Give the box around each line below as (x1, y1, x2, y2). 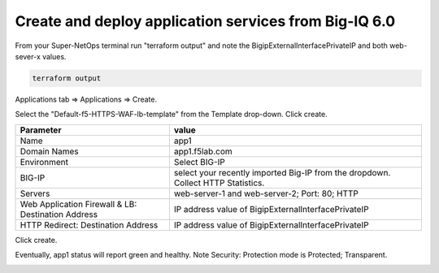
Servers (20, 188, 50, 199)
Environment (20, 156, 69, 167)
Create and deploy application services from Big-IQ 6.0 (15, 12, 396, 30)
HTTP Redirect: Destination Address (20, 219, 159, 231)
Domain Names (20, 145, 79, 157)
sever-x (15, 51, 41, 61)
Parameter (20, 124, 62, 136)
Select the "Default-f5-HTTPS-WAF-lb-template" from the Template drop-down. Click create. (15, 110, 328, 119)
